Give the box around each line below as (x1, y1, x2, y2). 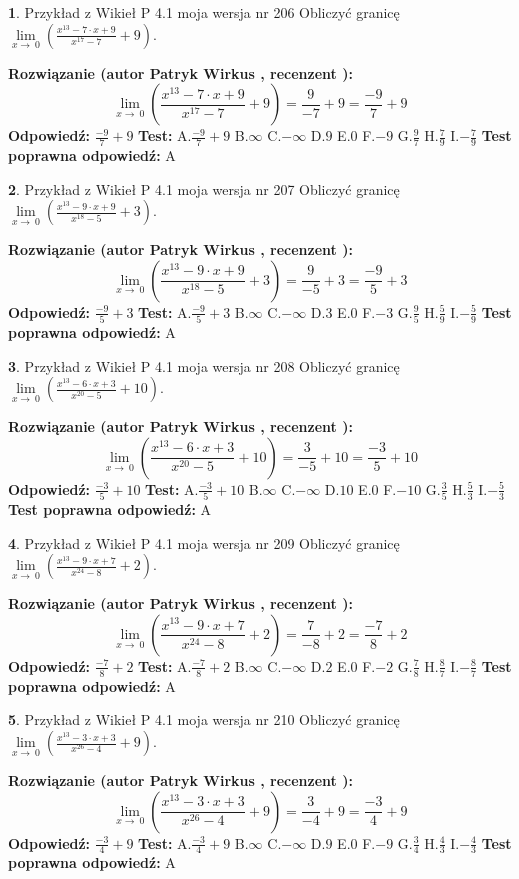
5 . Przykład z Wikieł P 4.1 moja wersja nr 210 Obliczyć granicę (8, 709, 400, 730)
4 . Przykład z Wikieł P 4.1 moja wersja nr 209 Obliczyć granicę (8, 532, 400, 553)
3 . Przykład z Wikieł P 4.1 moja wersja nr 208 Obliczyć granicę (8, 355, 400, 376)
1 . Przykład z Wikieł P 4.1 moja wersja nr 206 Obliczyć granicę (8, 2, 400, 22)
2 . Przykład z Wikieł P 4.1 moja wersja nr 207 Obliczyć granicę (8, 178, 400, 199)
